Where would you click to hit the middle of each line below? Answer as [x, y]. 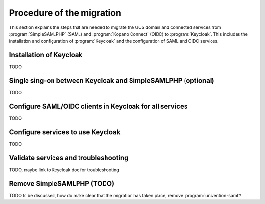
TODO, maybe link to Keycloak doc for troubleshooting [64, 170]
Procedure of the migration [65, 13]
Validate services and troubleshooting [69, 158]
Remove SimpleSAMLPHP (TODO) [62, 184]
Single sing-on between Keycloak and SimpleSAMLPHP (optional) [112, 81]
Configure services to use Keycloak [65, 132]
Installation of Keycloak [46, 55]
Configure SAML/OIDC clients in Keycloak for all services [98, 106]
